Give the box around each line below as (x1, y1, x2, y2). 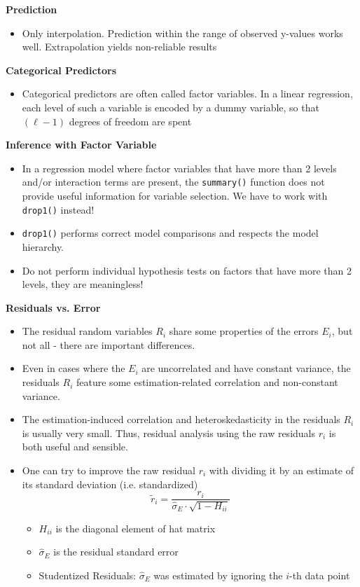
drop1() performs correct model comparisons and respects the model (22, 226, 319, 240)
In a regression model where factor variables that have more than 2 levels (22, 160, 337, 175)
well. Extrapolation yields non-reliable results (22, 39, 217, 54)
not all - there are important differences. (22, 337, 195, 352)
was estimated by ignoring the (153, 567, 283, 582)
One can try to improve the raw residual (22, 463, 195, 478)
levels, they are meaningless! (22, 277, 144, 291)
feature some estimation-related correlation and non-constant (76, 375, 338, 389)
